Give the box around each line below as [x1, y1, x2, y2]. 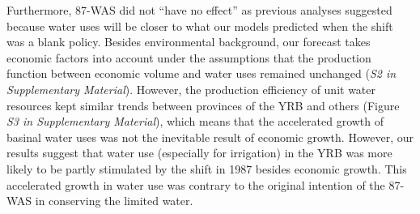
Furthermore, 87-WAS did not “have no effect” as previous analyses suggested [6, 2, 392, 18]
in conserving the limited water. [35, 192, 193, 209]
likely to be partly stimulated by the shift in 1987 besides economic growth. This [6, 160, 407, 177]
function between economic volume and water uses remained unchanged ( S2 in [6, 65, 397, 82]
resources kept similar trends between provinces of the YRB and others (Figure [6, 96, 400, 113]
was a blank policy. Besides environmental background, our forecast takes [6, 33, 371, 50]
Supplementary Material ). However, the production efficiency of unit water [6, 80, 376, 97]
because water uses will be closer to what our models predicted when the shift [6, 17, 393, 34]
